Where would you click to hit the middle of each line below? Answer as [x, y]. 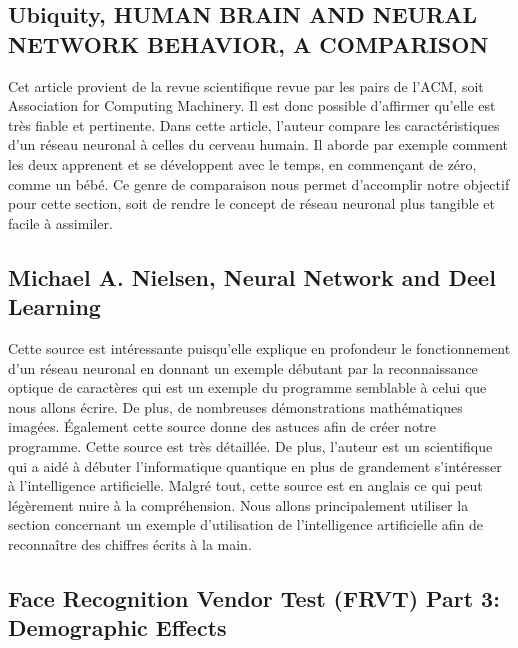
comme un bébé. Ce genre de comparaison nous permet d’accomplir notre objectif [259, 183]
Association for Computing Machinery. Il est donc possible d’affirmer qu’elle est [252, 105]
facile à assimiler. [60, 222]
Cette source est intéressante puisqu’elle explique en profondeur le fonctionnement [259, 347]
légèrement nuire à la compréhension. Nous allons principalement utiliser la [238, 504]
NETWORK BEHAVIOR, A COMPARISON [248, 43]
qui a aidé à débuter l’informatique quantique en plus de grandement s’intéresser [255, 465]
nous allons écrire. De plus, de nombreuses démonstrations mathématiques [235, 406]
